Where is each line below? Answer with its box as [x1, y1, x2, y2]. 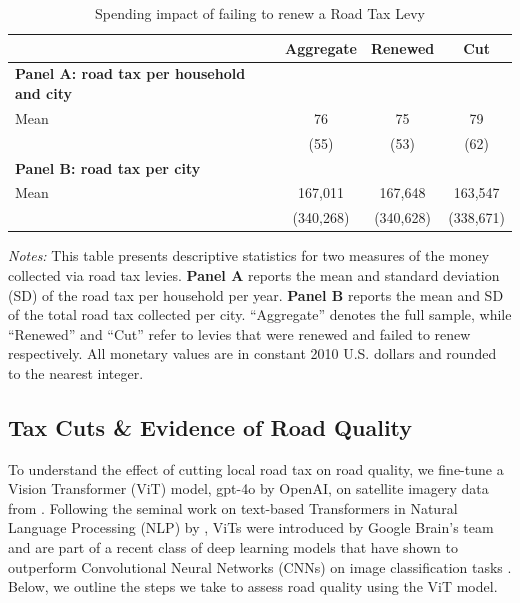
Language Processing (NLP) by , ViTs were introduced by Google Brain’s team [8, 517, 494, 538]
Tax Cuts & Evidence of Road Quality [8, 411, 413, 442]
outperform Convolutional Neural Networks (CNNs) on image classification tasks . [8, 556, 512, 577]
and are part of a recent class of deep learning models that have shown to [8, 537, 458, 558]
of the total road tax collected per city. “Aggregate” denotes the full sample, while [8, 304, 512, 325]
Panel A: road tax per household [15, 63, 246, 84]
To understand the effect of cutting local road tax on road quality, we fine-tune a [8, 458, 504, 479]
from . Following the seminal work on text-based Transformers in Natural [8, 497, 458, 518]
